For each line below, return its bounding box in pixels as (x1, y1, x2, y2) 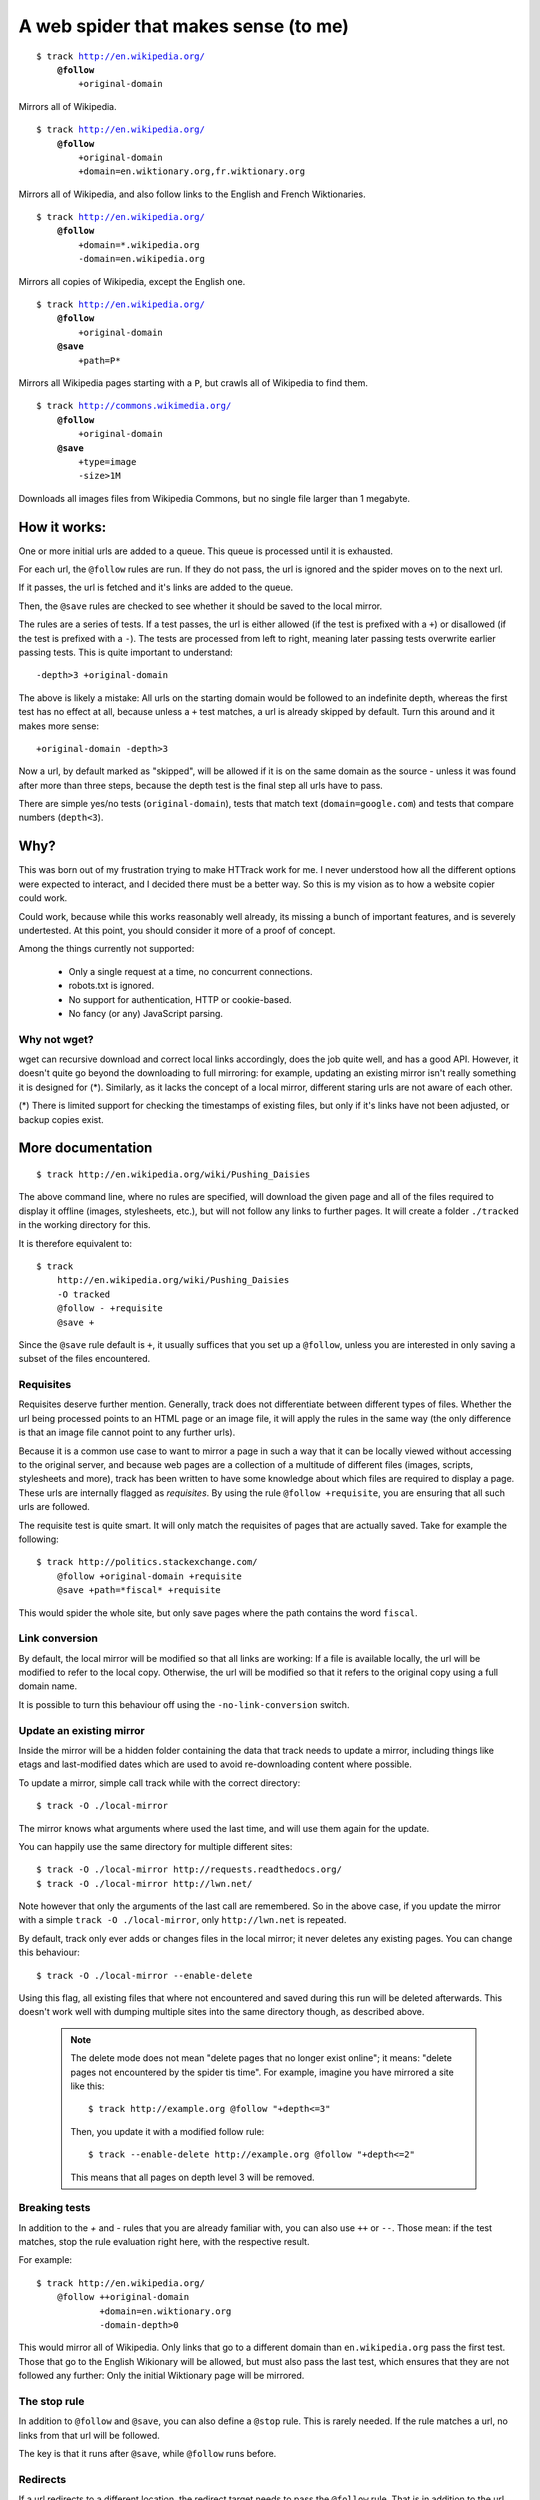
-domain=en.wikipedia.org (78, 253, 205, 265)
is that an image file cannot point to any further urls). (18, 1426, 236, 1439)
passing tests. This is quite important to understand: (18, 646, 234, 658)
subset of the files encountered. (18, 1353, 151, 1365)
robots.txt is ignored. (68, 980, 155, 992)
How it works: (18, 518, 107, 535)
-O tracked (56, 1288, 111, 1300)
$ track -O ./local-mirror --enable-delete (36, 1970, 253, 1981)
